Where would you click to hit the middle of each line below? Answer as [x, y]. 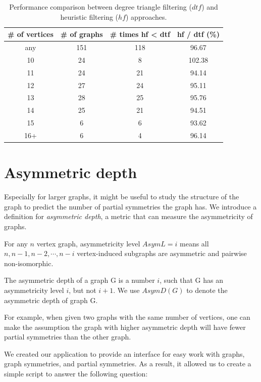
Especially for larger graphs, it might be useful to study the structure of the [122, 197]
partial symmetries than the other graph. [68, 337]
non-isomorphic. [29, 263]
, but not [83, 290]
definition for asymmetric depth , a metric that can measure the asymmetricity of [128, 216]
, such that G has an [192, 280]
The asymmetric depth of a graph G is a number [80, 280]
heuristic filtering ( [89, 16]
